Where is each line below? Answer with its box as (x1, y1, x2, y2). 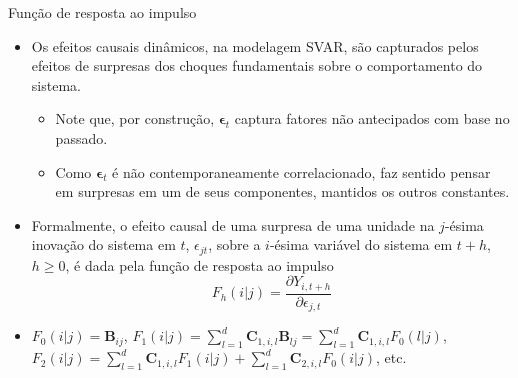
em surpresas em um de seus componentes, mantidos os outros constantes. (55, 181, 510, 202)
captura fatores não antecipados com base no (234, 108, 510, 129)
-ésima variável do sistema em (269, 234, 453, 255)
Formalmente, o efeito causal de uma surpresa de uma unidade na (31, 214, 435, 235)
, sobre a (208, 234, 261, 255)
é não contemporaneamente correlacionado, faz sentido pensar (112, 161, 491, 182)
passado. (55, 127, 108, 148)
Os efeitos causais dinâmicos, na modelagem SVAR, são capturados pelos (31, 35, 479, 56)
